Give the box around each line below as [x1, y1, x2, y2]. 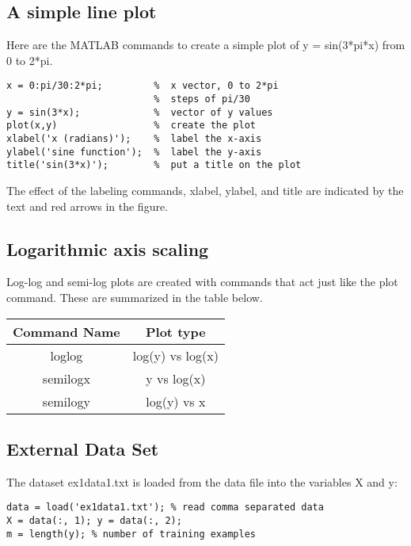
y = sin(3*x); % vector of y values [6, 106, 273, 118]
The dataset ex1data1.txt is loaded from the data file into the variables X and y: [6, 473, 398, 490]
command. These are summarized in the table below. [6, 288, 263, 305]
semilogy [42, 391, 90, 410]
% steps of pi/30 [154, 94, 250, 105]
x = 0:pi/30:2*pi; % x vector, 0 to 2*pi [6, 80, 279, 92]
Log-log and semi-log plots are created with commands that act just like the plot [6, 273, 398, 290]
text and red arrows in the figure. [6, 197, 169, 214]
